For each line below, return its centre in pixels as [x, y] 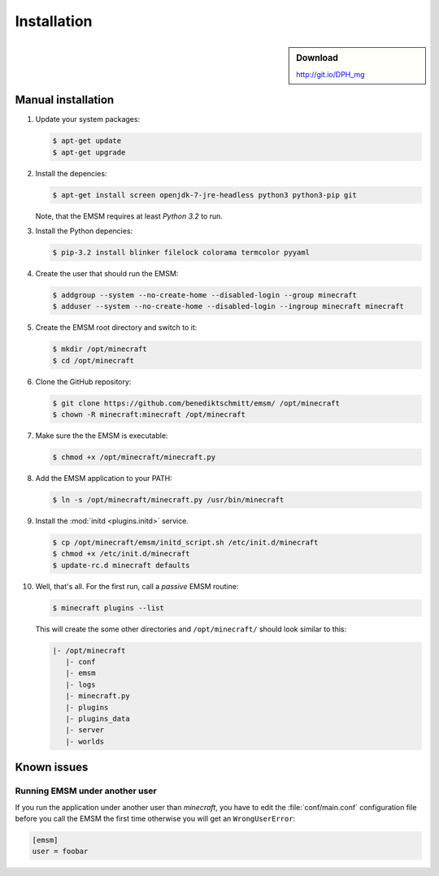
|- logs [80, 684]
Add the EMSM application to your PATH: [104, 479]
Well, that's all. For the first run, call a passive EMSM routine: [137, 586]
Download [317, 58]
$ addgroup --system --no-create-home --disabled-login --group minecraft [205, 295]
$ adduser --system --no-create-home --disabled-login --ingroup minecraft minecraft [228, 306]
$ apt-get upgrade [89, 152]
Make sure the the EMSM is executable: [102, 436]
